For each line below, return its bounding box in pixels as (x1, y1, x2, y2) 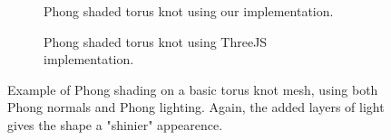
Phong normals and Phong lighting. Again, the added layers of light (7, 98, 385, 117)
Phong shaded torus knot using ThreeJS (44, 32, 268, 51)
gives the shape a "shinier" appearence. (7, 115, 223, 134)
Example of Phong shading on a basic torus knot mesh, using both (7, 79, 378, 98)
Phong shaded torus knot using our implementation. (44, 2, 334, 20)
